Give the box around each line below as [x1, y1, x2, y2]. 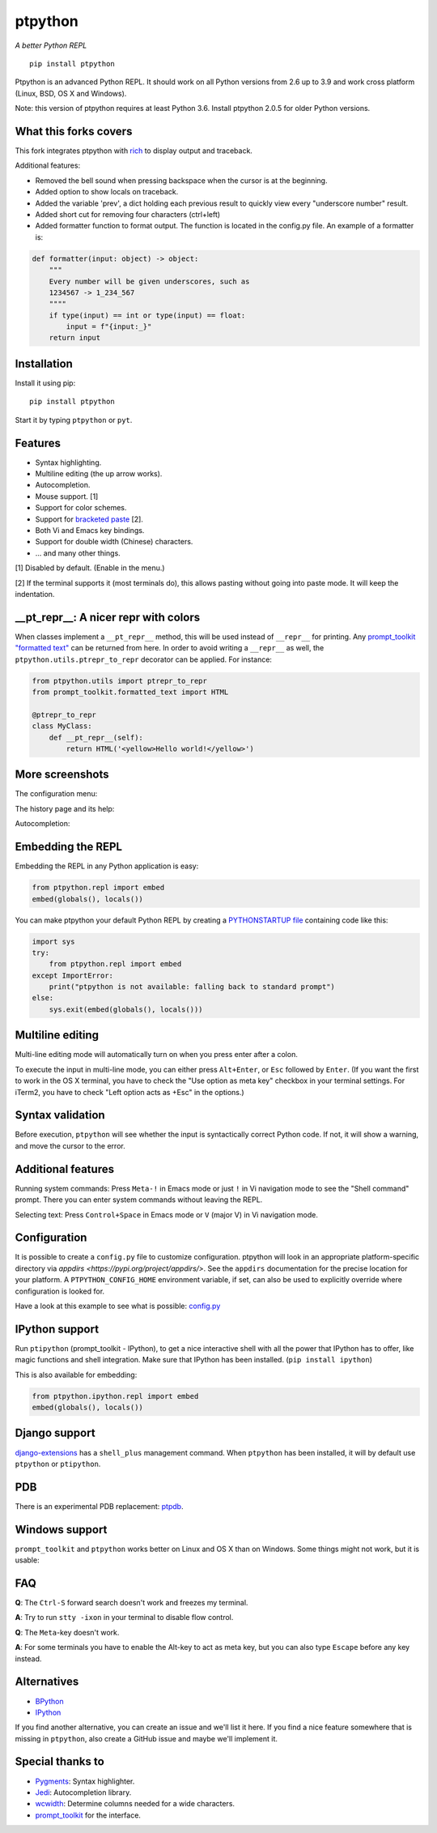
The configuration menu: [15, 789, 98, 799]
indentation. [15, 589, 55, 599]
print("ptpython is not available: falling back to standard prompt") [49, 983, 336, 991]
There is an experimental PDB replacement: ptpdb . [15, 1501, 184, 1511]
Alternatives [15, 1675, 79, 1689]
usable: [15, 1555, 40, 1565]
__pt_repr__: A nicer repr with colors [15, 610, 201, 624]
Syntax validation [15, 1108, 105, 1122]
